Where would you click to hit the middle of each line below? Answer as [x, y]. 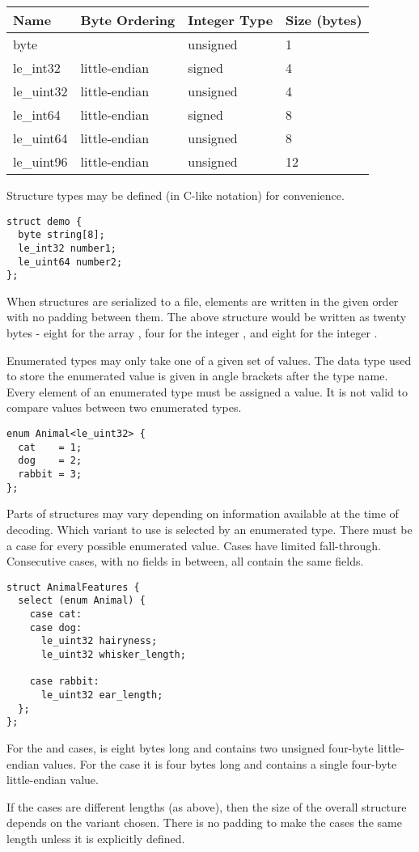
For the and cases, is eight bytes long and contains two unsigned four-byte [190, 747]
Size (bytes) [324, 20]
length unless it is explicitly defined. [96, 838]
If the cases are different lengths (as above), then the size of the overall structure [207, 806]
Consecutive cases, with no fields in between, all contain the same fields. [185, 561]
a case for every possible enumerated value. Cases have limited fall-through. [194, 545]
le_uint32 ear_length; [102, 695]
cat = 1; [50, 447]
